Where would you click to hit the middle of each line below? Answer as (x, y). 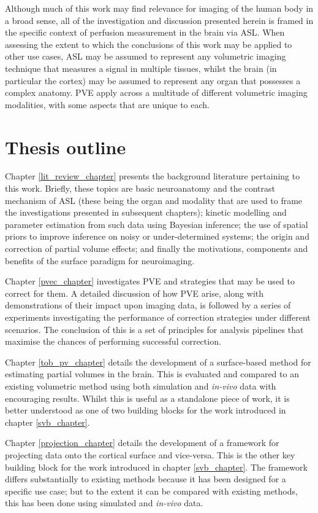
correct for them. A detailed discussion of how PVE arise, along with (134, 293)
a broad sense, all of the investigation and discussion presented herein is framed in (159, 20)
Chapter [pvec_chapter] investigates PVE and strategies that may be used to (150, 281)
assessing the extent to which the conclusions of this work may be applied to (149, 44)
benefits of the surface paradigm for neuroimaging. (100, 260)
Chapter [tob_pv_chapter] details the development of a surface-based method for (158, 362)
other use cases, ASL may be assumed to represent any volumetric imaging (146, 56)
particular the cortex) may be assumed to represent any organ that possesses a (153, 80)
